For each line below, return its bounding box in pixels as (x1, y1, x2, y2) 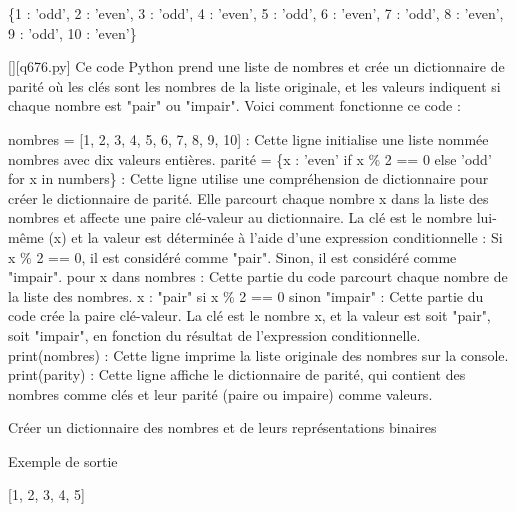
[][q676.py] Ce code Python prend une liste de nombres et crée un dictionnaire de (8, 56, 505, 77)
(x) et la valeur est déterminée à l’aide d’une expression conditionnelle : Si (48, 226, 503, 247)
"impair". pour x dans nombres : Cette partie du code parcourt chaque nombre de (8, 266, 508, 287)
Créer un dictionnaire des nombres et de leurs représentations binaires (8, 417, 437, 438)
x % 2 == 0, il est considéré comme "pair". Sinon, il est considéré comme (8, 246, 457, 267)
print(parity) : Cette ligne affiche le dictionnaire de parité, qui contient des (8, 364, 466, 385)
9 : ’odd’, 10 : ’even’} (8, 22, 137, 43)
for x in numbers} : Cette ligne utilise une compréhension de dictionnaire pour (8, 168, 489, 189)
